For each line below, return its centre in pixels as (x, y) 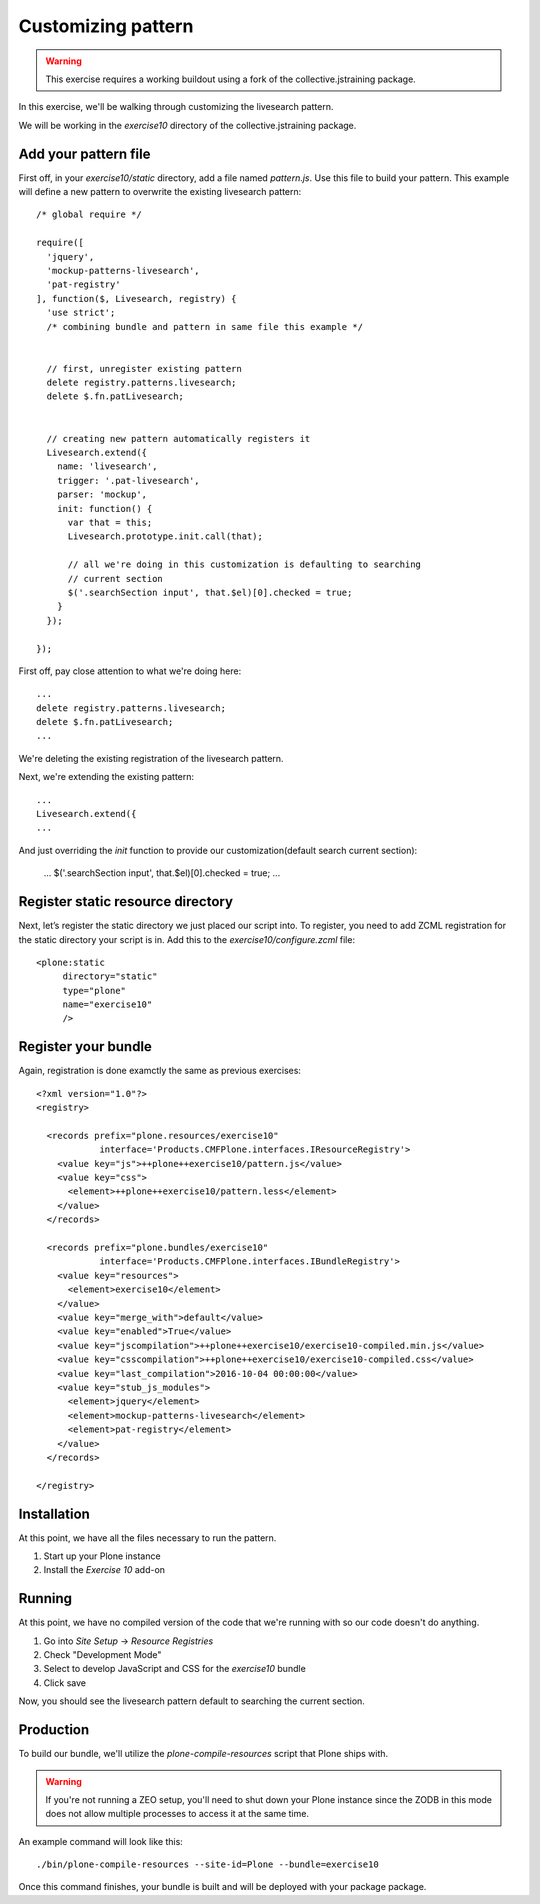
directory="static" (110, 976)
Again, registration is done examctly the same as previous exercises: (160, 1071)
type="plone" (94, 990)
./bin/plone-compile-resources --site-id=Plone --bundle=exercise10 (207, 1864)
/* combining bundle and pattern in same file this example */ (205, 326)
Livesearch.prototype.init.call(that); (165, 536)
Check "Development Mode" (102, 1655)
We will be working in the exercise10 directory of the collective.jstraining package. (187, 125)
